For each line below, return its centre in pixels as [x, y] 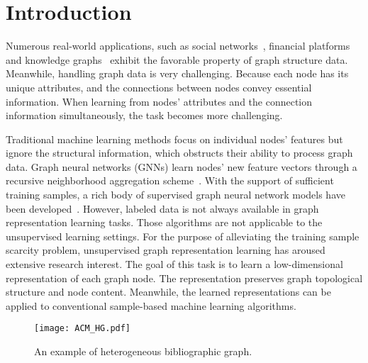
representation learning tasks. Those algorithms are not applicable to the [164, 222]
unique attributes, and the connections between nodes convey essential [159, 87]
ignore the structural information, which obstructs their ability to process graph [179, 153]
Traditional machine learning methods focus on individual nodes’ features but [174, 139]
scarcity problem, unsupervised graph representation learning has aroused [166, 250]
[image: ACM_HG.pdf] [83, 329]
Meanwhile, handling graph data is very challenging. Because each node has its [177, 73]
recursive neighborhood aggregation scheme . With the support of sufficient [170, 180]
